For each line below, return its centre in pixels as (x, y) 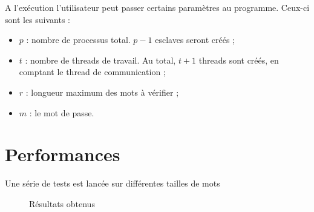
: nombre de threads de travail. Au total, (100, 60)
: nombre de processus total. (78, 40)
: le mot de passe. (62, 112)
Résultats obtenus (62, 203)
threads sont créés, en (239, 60)
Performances (63, 154)
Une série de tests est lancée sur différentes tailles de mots (113, 183)
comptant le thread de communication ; (92, 72)
